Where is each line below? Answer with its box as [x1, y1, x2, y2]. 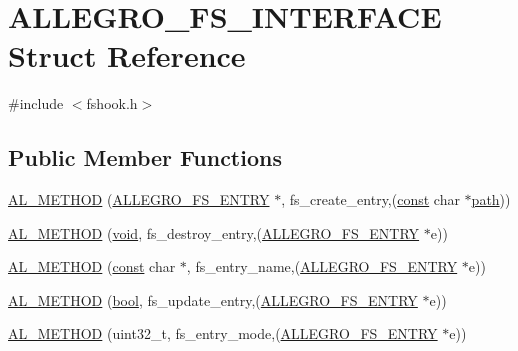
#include [8, 93, 64, 114]
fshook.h [86, 93, 138, 114]
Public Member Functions [8, 142, 282, 173]
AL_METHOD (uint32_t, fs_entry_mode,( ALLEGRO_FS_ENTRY [8, 323, 438, 344]
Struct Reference [8, 35, 246, 76]
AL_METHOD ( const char [8, 256, 176, 277]
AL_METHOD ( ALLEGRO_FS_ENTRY [8, 189, 270, 210]
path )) [471, 189, 511, 210]
